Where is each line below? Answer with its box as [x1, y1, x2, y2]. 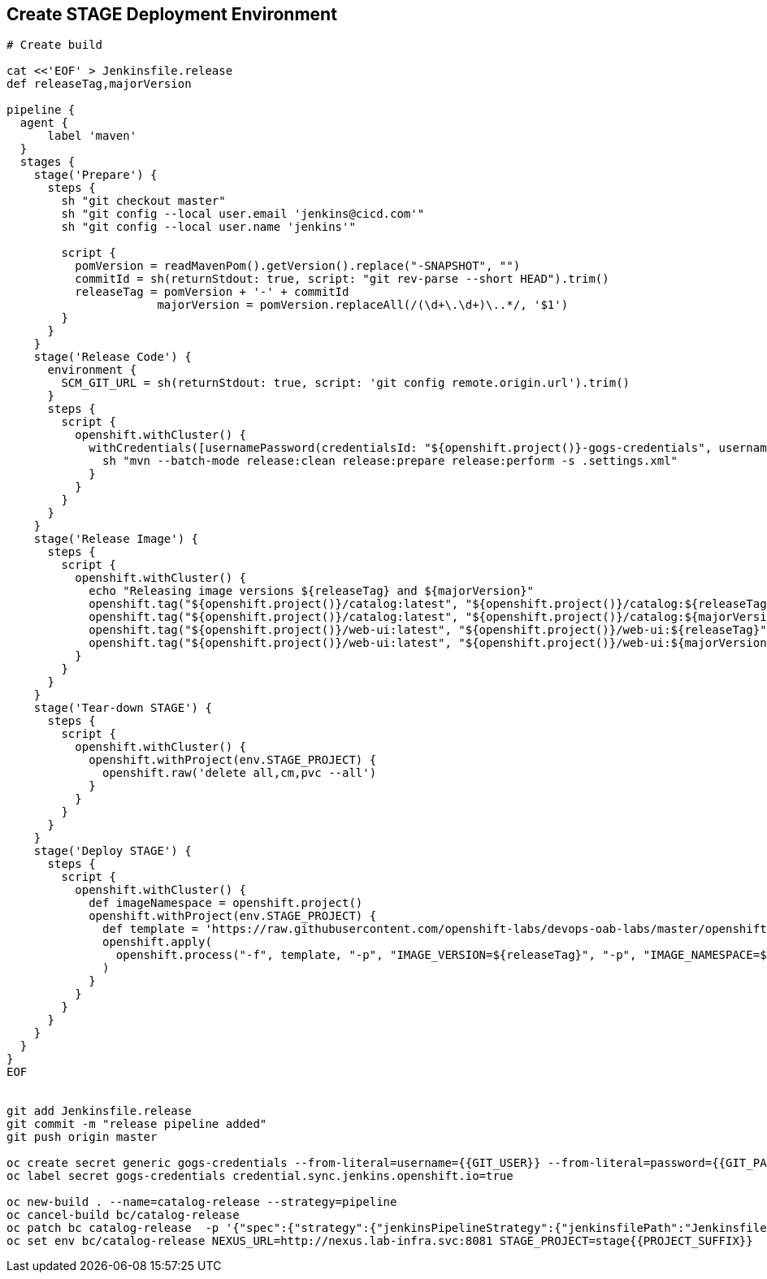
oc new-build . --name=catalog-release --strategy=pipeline [6, 1195, 397, 1209]
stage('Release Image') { [33, 532, 199, 546]
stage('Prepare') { [33, 168, 158, 182]
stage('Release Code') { [33, 350, 192, 364]
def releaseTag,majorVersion [6, 77, 192, 91]
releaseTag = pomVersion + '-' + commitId [75, 285, 349, 299]
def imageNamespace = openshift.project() [89, 896, 363, 910]
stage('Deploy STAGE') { [33, 844, 192, 858]
